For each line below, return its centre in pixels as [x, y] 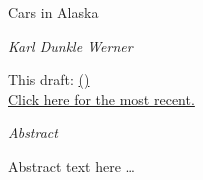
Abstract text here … [71, 165]
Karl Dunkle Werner [70, 45]
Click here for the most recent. [101, 98]
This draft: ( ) [49, 79]
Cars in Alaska [53, 12]
